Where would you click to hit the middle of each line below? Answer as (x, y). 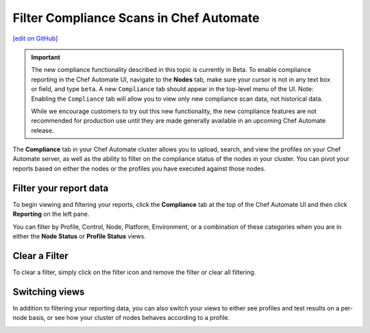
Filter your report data (61, 188)
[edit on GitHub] (35, 38)
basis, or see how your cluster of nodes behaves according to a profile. (129, 318)
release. (42, 130)
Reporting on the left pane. (51, 214)
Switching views (49, 292)
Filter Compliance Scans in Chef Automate (136, 18)
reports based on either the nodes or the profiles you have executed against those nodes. (139, 169)
